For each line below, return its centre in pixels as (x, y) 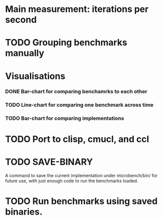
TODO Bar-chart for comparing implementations (65, 118)
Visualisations (35, 76)
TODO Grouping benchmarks (66, 43)
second (21, 20)
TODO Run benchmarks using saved (81, 201)
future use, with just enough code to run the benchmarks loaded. (72, 181)
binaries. (24, 212)
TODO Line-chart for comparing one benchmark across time (79, 105)
